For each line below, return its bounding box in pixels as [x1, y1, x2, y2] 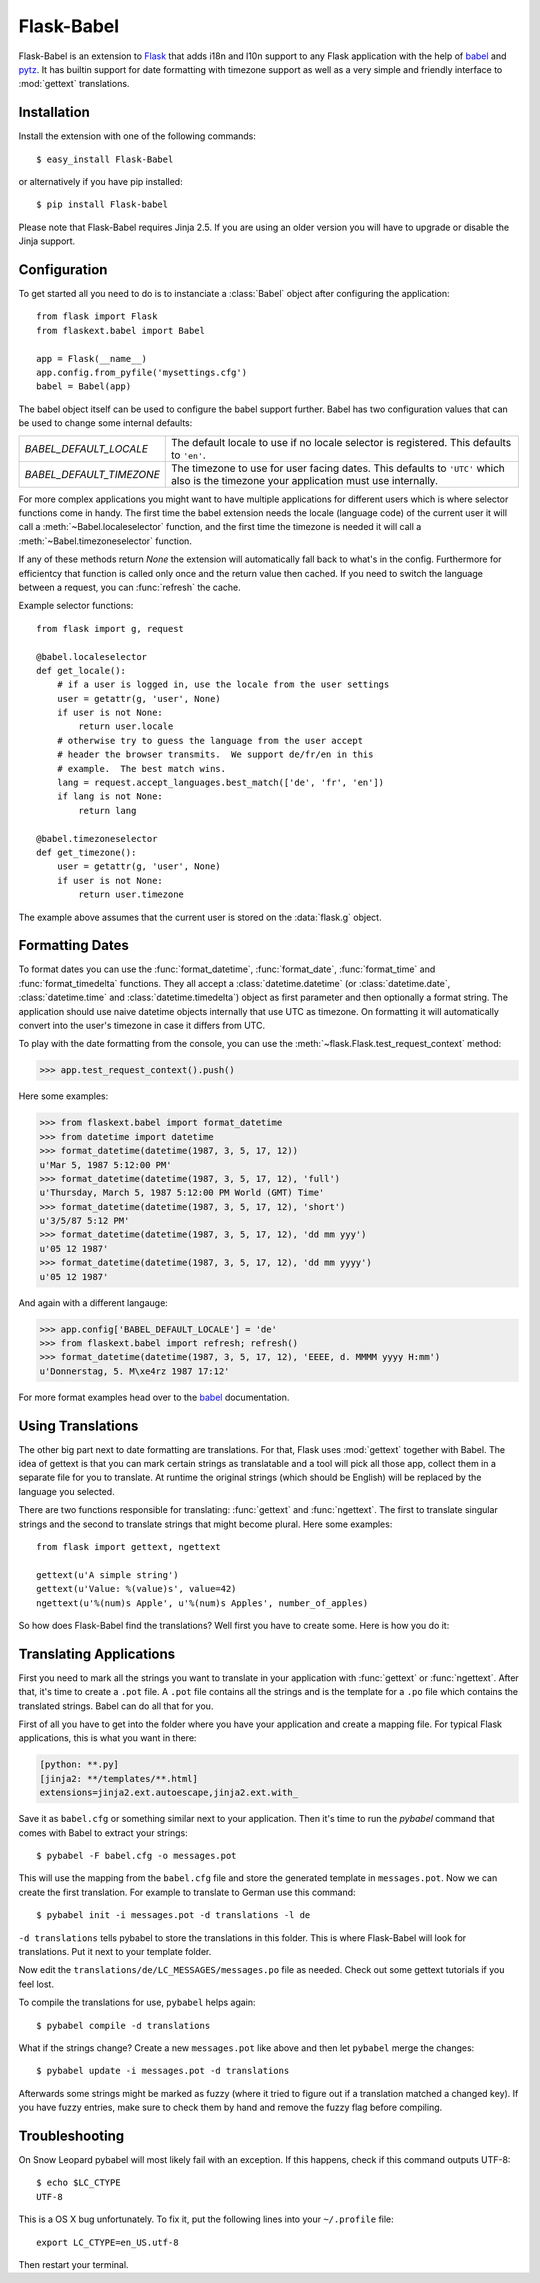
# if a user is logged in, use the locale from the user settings [56, 679, 390, 690]
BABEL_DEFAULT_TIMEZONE [24, 467, 160, 481]
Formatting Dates [18, 937, 129, 954]
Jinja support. [18, 235, 76, 247]
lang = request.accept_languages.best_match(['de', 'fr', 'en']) [56, 777, 385, 789]
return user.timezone [78, 889, 185, 900]
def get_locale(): [36, 665, 127, 676]
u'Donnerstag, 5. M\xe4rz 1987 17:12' [39, 1365, 230, 1377]
